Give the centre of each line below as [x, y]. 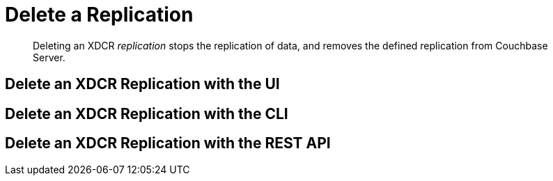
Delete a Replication [99, 15]
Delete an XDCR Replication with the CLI [147, 113]
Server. [49, 57]
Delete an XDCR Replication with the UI [142, 84]
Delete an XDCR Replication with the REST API [168, 143]
